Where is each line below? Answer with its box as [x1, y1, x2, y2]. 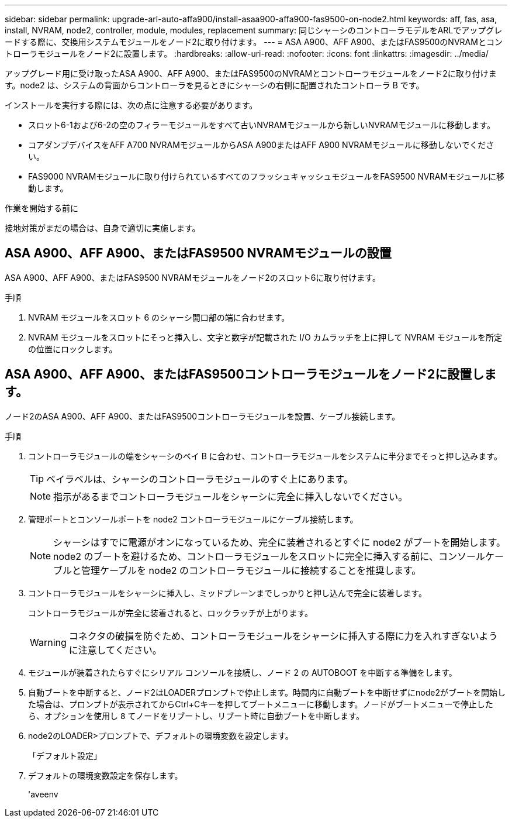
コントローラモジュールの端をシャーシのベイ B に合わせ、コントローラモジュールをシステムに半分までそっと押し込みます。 [28, 450, 502, 461]
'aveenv [28, 789, 58, 799]
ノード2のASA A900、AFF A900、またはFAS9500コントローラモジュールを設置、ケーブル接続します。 [5, 411, 400, 421]
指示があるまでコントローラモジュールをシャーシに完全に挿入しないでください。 [53, 490, 408, 503]
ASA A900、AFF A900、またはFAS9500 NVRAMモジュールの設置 [5, 246, 392, 261]
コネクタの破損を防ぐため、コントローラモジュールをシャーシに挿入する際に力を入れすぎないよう [68, 630, 498, 642]
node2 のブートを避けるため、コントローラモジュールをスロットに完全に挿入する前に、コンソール [53, 550, 485, 562]
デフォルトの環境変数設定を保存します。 [28, 770, 183, 780]
